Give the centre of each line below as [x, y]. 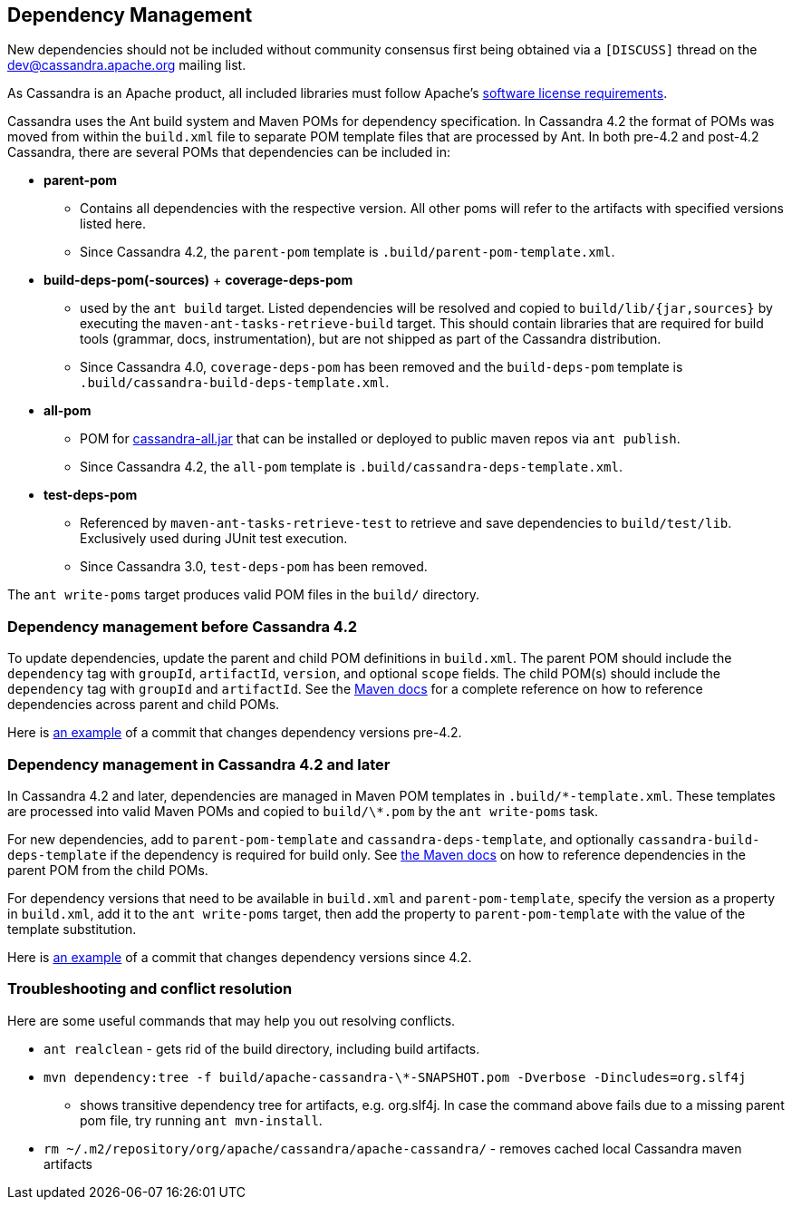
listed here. [113, 224]
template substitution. [72, 929]
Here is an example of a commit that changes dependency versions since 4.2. [240, 957]
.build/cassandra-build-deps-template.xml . [235, 383]
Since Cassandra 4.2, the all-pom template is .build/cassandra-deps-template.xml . [352, 467]
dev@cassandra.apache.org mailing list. [127, 65]
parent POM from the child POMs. [108, 870]
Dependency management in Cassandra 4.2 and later [199, 764]
